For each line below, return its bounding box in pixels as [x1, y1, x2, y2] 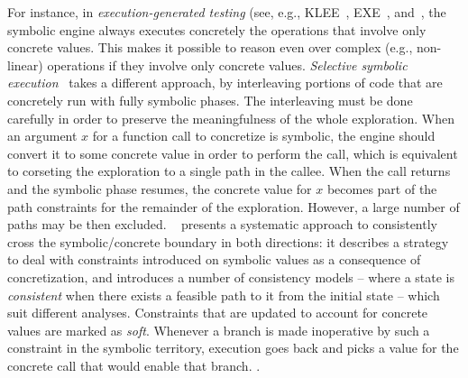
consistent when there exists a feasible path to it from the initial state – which [7, 285, 440, 304]
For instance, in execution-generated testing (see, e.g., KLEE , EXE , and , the [7, 3, 446, 21]
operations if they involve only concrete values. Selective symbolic [47, 55, 408, 74]
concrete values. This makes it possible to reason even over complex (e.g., [7, 38, 413, 57]
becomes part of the [326, 179, 437, 198]
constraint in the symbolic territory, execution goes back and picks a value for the [7, 338, 459, 357]
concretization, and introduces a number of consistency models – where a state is [7, 267, 455, 286]
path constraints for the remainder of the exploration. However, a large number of [7, 197, 460, 216]
